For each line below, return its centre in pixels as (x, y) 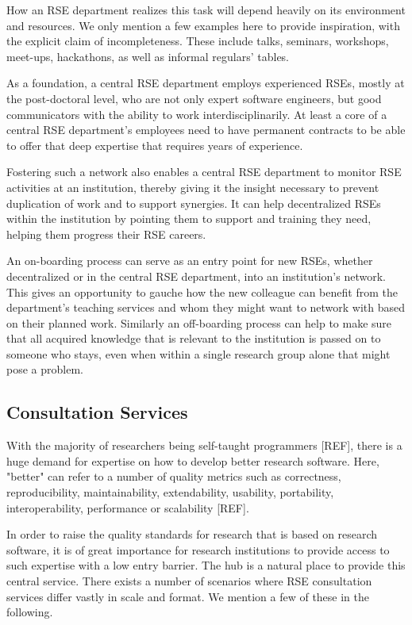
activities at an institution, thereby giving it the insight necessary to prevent (193, 187)
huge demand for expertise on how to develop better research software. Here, (193, 460)
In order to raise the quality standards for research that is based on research (192, 534)
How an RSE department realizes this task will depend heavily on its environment (206, 10)
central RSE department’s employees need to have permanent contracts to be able (206, 130)
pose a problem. (45, 369)
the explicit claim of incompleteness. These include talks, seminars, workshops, (198, 41)
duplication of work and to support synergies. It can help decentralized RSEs (194, 203)
